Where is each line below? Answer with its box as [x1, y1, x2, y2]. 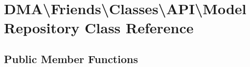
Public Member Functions [4, 51, 138, 66]
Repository [4, 18, 80, 38]
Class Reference [85, 18, 194, 38]
